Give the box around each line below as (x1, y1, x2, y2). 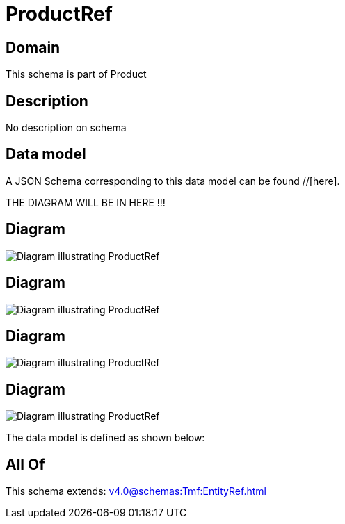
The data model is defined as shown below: (6, 432, 205, 444)
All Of (6, 455, 45, 473)
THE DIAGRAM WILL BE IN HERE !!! (6, 196, 166, 208)
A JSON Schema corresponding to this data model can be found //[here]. (6, 174, 340, 187)
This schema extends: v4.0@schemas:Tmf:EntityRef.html (6, 485, 266, 498)
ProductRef (6, 2, 113, 26)
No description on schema (6, 122, 127, 134)
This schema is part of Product (6, 68, 147, 81)
